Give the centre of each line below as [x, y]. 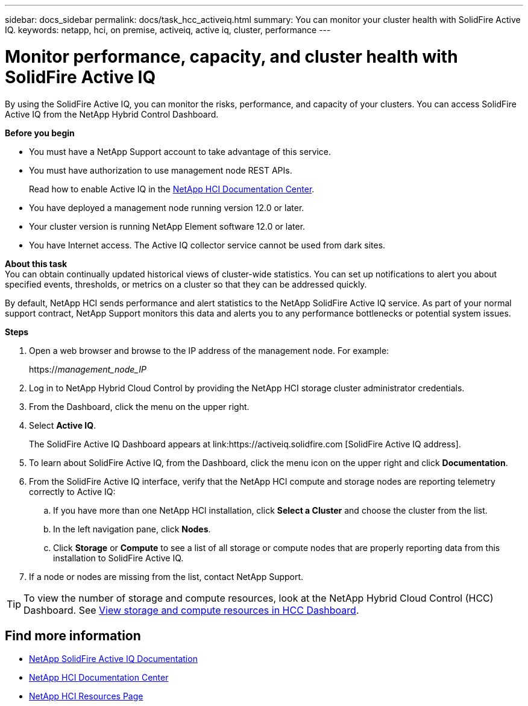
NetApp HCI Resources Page [86, 696]
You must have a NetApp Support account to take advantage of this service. [180, 151]
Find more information [73, 635]
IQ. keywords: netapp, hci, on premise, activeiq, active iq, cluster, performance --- [168, 30]
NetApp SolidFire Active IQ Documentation [113, 659]
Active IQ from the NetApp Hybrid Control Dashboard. [112, 114]
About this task [36, 263]
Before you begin [40, 133]
